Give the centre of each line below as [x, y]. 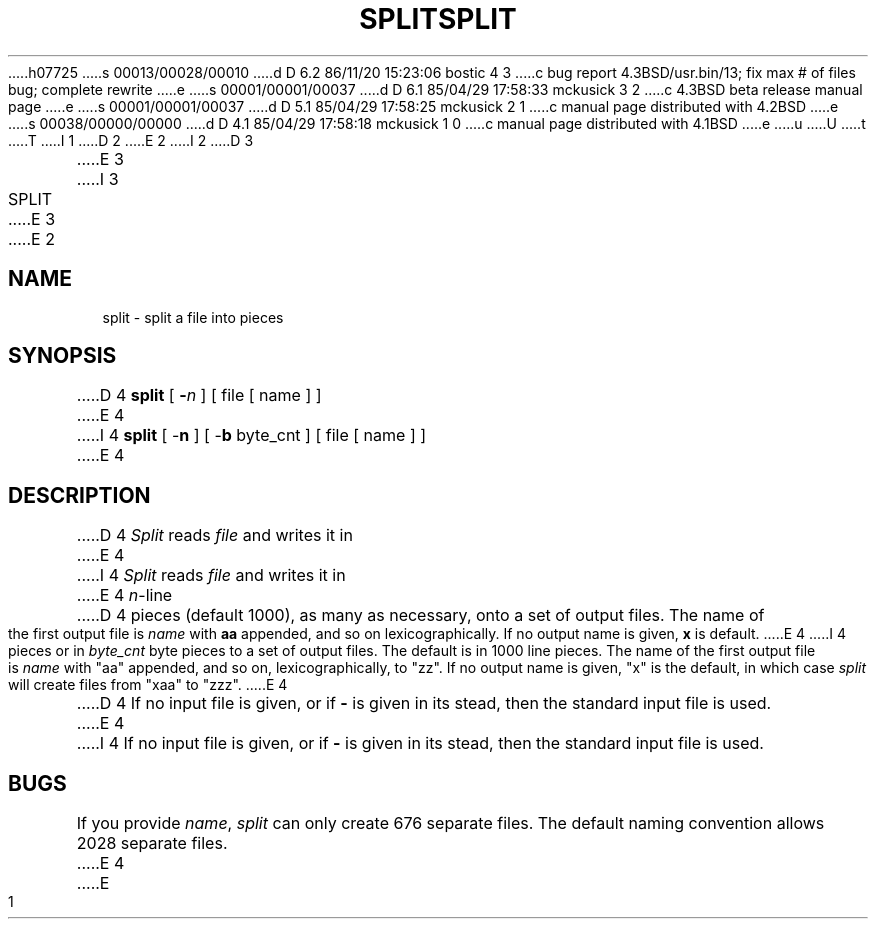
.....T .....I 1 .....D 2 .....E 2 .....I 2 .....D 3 [131, 140]
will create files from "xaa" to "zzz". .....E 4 [148, 685]
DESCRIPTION [79, 495]
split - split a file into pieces [193, 317]
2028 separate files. [152, 843]
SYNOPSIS [62, 356]
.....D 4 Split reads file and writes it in [214, 535]
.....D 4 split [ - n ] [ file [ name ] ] [199, 395]
